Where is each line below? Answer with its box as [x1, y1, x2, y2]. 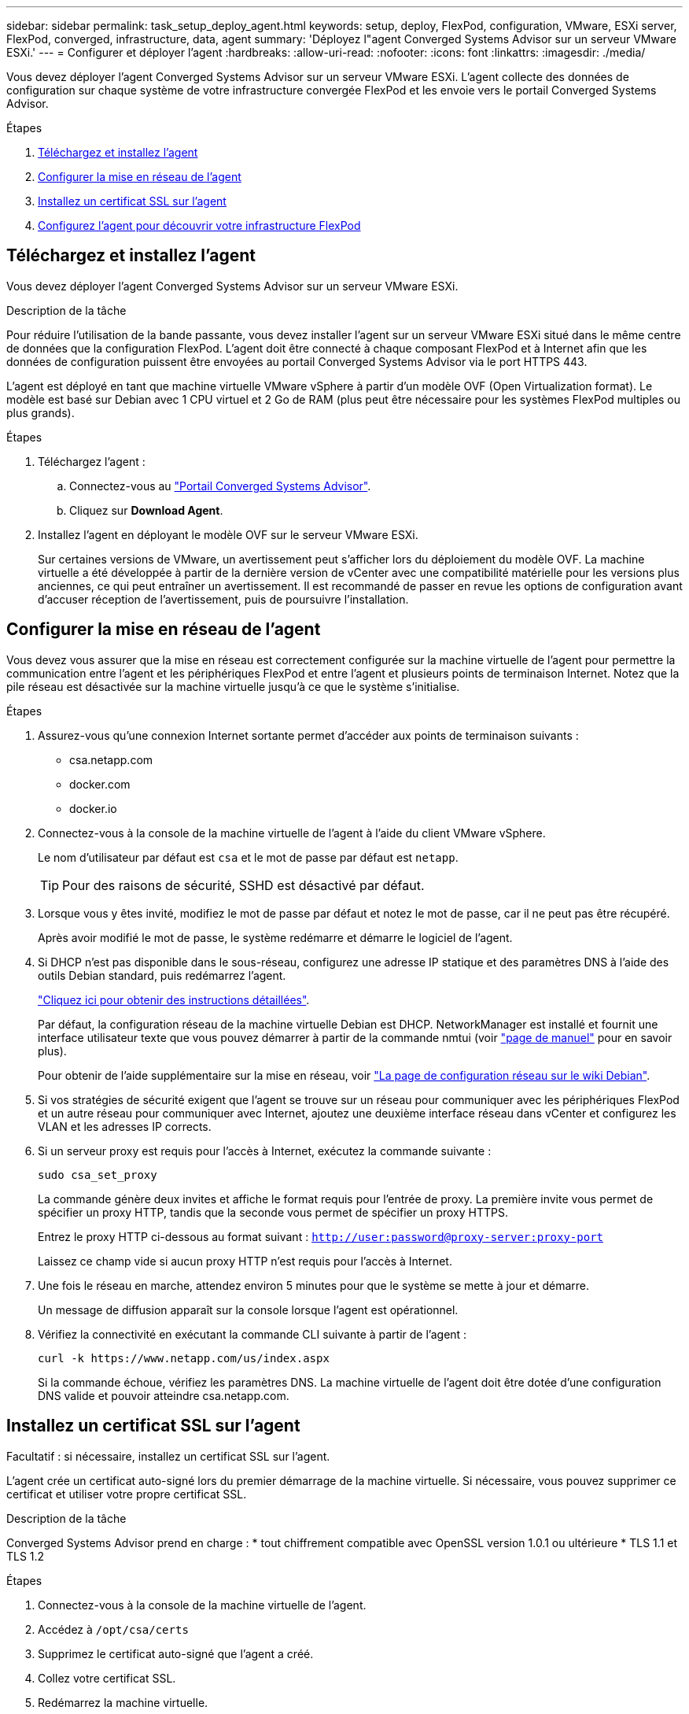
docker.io [69, 801, 117, 815]
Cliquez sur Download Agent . [69, 503, 223, 517]
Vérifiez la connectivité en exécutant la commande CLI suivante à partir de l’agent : [38, 1327, 467, 1341]
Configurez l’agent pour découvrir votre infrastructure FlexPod [38, 219, 361, 232]
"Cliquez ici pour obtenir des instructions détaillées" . [38, 992, 310, 1007]
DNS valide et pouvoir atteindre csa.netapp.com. [38, 1388, 289, 1402]
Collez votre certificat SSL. [38, 1671, 176, 1685]
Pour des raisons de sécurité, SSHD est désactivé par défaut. [62, 877, 425, 893]
